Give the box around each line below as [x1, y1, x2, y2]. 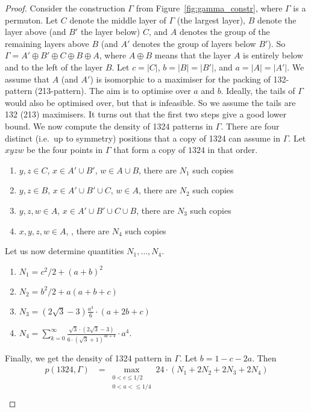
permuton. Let [5, 13, 58, 26]
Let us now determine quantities [5, 245, 124, 257]
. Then [252, 351, 277, 364]
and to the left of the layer [5, 60, 103, 73]
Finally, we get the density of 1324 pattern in [5, 351, 172, 364]
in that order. [207, 143, 258, 156]
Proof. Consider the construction [5, 2, 125, 14]
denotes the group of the [179, 25, 270, 38]
